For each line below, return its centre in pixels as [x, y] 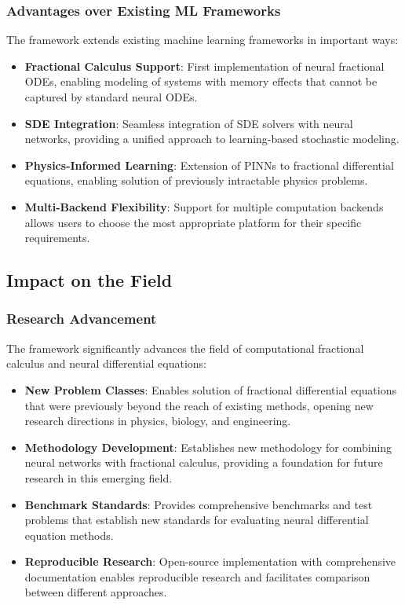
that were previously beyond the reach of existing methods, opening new [199, 405]
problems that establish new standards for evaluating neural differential [197, 520]
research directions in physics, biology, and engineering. [158, 421]
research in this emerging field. [99, 477]
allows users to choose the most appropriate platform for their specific [193, 222]
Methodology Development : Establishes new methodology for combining [208, 447]
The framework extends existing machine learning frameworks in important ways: [202, 40]
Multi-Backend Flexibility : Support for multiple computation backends [204, 206]
